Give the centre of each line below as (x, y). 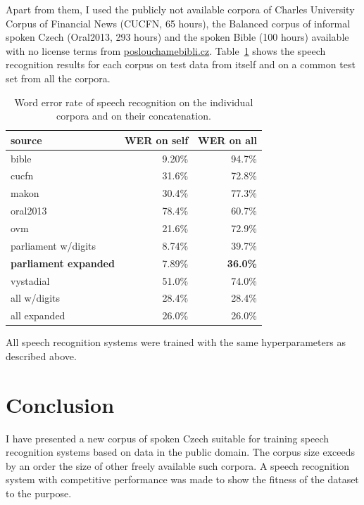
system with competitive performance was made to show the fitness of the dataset (182, 479)
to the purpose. (39, 493)
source (26, 140)
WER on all (227, 140)
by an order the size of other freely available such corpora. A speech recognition (178, 465)
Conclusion (60, 404)
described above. (41, 356)
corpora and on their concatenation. (134, 116)
